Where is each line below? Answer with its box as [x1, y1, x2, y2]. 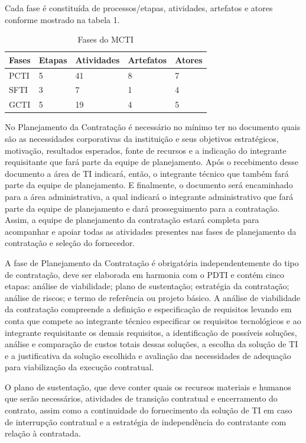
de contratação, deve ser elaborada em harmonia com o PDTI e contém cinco [5, 268, 285, 280]
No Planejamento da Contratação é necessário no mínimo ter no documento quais [5, 121, 301, 133]
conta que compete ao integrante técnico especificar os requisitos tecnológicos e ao [5, 314, 301, 326]
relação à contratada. [5, 427, 81, 439]
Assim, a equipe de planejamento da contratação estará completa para [5, 214, 259, 226]
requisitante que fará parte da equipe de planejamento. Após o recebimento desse [5, 156, 299, 168]
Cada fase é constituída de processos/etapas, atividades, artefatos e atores [5, 2, 273, 14]
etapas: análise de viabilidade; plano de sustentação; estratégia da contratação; [5, 280, 289, 292]
